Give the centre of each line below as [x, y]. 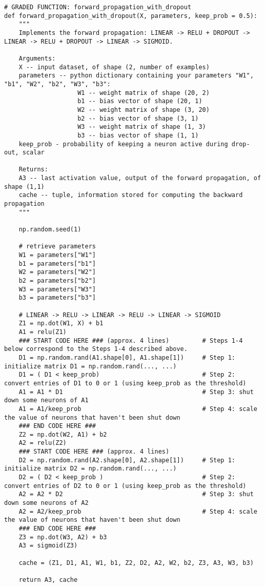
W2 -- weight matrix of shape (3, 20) [144, 110]
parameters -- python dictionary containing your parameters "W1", [136, 76]
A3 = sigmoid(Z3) [48, 546]
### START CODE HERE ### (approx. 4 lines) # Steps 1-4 [131, 340]
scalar [33, 153]
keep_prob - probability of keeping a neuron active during [123, 144]
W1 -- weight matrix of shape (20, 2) [144, 93]
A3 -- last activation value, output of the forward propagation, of [140, 178]
